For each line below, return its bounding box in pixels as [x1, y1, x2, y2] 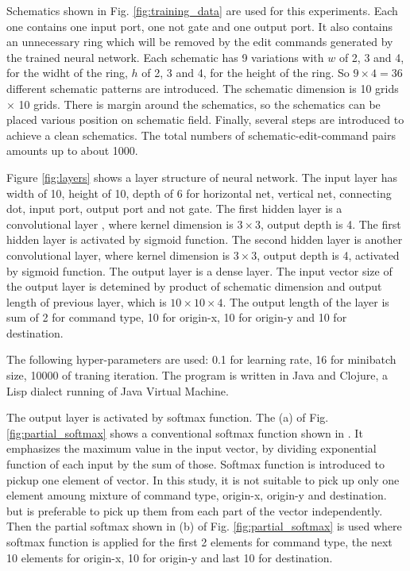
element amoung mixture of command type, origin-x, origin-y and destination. [6, 487, 387, 503]
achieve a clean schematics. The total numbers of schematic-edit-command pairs [6, 126, 396, 143]
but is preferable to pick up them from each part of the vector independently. [6, 502, 383, 519]
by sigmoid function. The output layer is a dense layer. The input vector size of [6, 262, 393, 279]
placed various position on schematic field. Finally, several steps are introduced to [6, 111, 404, 128]
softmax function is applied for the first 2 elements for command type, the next [6, 534, 393, 550]
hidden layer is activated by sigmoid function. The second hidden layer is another [6, 231, 403, 248]
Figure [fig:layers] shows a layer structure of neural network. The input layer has [6, 168, 398, 185]
